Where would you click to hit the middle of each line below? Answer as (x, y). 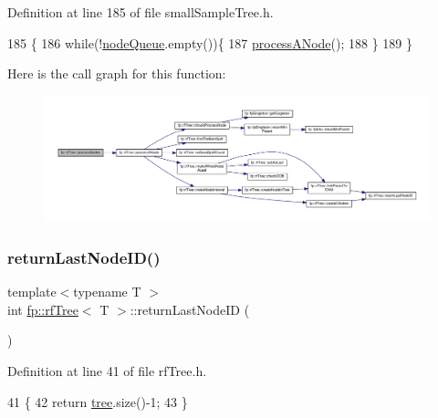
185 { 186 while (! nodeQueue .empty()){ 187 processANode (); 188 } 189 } (210, 42)
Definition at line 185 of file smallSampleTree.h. (141, 12)
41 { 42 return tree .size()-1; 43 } (98, 401)
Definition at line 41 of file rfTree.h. (107, 371)
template (32, 292)
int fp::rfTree (43, 309)
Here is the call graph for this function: (117, 73)
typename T (107, 292)
